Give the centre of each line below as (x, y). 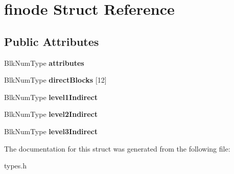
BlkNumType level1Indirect (51, 97)
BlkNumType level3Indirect (51, 131)
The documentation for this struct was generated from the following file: (117, 148)
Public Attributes (52, 41)
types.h (16, 166)
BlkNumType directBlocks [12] (55, 80)
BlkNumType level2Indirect (51, 114)
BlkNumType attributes (44, 63)
